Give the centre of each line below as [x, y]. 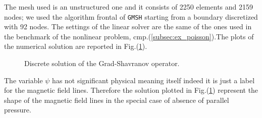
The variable [23, 80]
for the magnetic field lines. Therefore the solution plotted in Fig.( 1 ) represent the [131, 90]
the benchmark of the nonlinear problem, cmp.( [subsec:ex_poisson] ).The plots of [129, 36]
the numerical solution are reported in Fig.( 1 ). [76, 46]
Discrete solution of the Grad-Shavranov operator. [102, 63]
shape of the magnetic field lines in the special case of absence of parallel [117, 100]
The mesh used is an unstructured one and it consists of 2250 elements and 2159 [128, 7]
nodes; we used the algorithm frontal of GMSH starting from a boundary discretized [131, 16]
